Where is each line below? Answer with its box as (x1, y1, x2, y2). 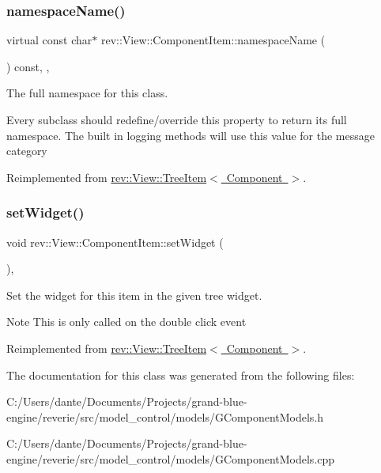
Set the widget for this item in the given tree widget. (6, 286, 262, 303)
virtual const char (6, 32, 92, 48)
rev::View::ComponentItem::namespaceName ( (100, 32, 326, 48)
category (6, 142, 47, 159)
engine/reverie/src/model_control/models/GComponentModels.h (6, 408, 324, 425)
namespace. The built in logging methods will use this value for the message (6, 127, 375, 143)
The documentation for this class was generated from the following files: (6, 366, 355, 383)
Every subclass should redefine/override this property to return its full (6, 112, 347, 127)
